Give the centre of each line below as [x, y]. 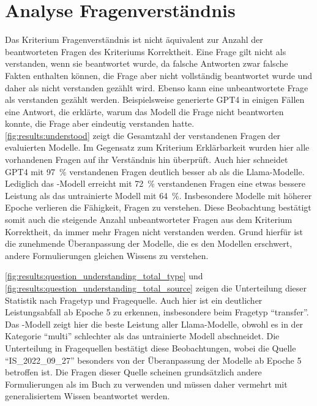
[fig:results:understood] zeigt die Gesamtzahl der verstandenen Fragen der [143, 135]
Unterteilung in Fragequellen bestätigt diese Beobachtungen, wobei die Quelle [151, 348]
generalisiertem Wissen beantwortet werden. [88, 396]
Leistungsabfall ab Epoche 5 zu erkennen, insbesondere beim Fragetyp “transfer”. [157, 312]
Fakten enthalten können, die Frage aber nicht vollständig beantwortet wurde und [158, 75]
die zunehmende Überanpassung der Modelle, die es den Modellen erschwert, [149, 243]
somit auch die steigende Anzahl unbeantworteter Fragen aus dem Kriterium [149, 220]
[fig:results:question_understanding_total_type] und [104, 276]
